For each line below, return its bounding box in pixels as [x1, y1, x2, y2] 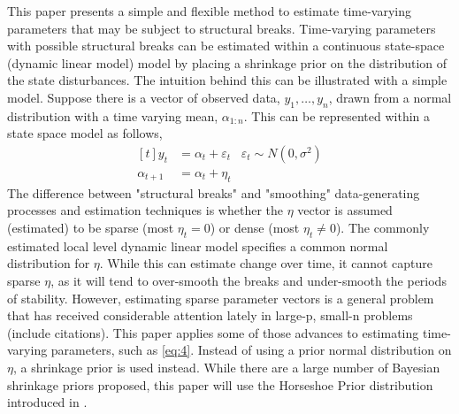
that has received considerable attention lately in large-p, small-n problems [7, 306, 413, 325]
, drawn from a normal [328, 88, 452, 106]
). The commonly [335, 218, 430, 236]
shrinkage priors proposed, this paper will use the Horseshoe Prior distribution [7, 375, 433, 394]
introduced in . [7, 393, 88, 411]
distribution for [7, 254, 90, 272]
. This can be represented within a [243, 106, 431, 125]
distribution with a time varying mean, [7, 106, 218, 125]
